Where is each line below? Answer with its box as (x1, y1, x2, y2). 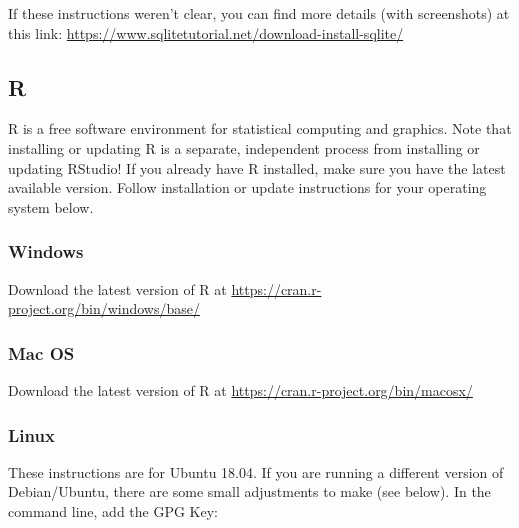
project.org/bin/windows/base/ (8, 298, 200, 319)
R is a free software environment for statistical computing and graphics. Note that (8, 118, 512, 139)
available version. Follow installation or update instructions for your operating (8, 177, 487, 198)
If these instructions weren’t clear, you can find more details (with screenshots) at (8, 3, 510, 23)
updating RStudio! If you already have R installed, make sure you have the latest (8, 157, 506, 178)
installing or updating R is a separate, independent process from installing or (8, 137, 480, 158)
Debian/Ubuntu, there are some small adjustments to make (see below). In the (8, 481, 491, 502)
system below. (8, 196, 94, 217)
